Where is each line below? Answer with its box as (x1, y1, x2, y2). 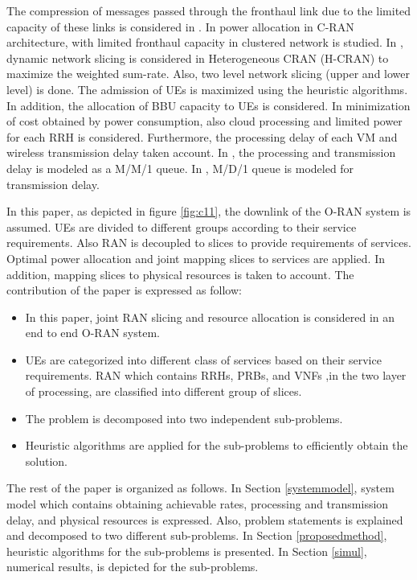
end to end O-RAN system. (25, 324, 160, 341)
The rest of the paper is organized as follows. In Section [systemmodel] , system (6, 479, 395, 496)
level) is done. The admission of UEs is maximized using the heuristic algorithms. (6, 80, 408, 97)
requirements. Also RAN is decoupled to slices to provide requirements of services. (6, 234, 411, 251)
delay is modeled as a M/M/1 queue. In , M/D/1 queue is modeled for (6, 159, 354, 176)
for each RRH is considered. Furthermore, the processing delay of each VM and (6, 128, 398, 145)
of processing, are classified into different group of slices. (25, 383, 302, 400)
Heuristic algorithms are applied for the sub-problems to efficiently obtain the (25, 437, 408, 454)
